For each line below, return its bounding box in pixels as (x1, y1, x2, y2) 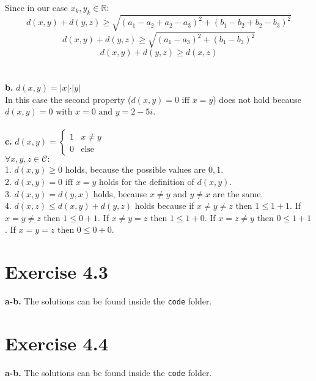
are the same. (213, 187, 263, 200)
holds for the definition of (99, 175, 194, 188)
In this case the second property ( (5, 92, 131, 105)
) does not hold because (213, 92, 302, 105)
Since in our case (5, 1, 68, 13)
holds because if (134, 199, 194, 212)
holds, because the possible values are (65, 163, 206, 176)
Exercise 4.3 (5, 259, 108, 284)
